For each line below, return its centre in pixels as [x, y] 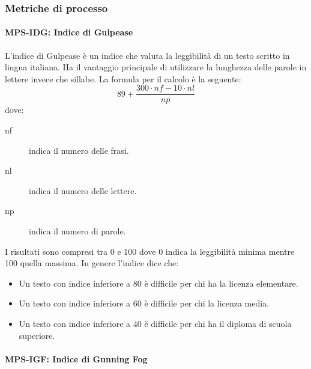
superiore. [37, 335]
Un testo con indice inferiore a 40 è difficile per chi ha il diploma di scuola [155, 324]
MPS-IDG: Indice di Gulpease [69, 32]
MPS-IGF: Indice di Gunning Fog [76, 358]
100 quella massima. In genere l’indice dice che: [92, 263]
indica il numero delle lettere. [83, 190]
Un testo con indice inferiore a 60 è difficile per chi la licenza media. [144, 303]
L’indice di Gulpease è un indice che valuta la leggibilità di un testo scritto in [147, 55]
